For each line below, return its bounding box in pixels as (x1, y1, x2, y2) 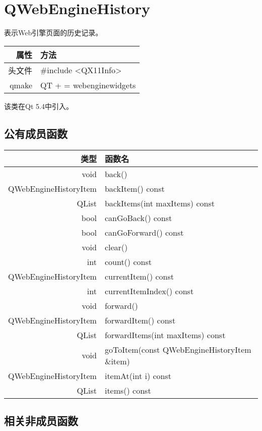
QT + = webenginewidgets (40, 79, 136, 91)
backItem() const (104, 182, 165, 194)
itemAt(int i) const (104, 369, 172, 382)
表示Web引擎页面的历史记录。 (4, 27, 103, 38)
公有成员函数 (4, 125, 68, 141)
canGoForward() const (104, 226, 184, 238)
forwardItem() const (104, 314, 176, 326)
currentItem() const (104, 270, 174, 282)
